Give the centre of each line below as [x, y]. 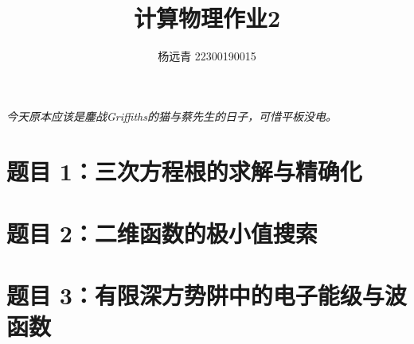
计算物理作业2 [207, 18]
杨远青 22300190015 [207, 56]
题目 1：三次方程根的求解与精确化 [184, 170]
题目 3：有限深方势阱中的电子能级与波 [207, 295]
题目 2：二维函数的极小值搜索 [162, 232]
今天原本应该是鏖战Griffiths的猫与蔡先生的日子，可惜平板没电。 [172, 116]
